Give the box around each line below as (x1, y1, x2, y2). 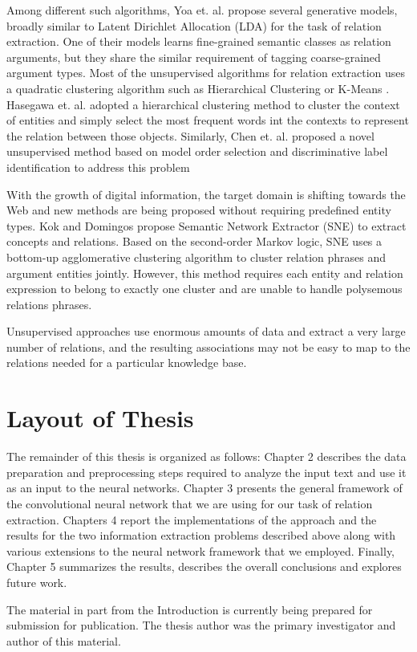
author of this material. (6, 632, 121, 649)
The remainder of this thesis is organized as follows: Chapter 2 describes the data (6, 448, 407, 465)
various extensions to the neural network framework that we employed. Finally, (6, 542, 395, 559)
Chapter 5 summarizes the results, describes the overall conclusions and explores (6, 558, 402, 575)
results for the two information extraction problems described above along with (6, 527, 396, 544)
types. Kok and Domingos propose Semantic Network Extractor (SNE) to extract (6, 217, 407, 234)
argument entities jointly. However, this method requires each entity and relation (6, 264, 403, 281)
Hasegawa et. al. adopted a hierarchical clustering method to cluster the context (6, 96, 400, 112)
